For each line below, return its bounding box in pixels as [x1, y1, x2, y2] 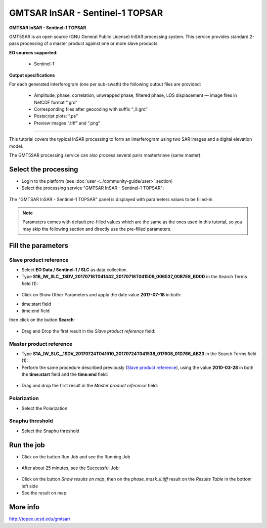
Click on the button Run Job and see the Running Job [21, 453, 131, 459]
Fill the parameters [9, 241, 69, 249]
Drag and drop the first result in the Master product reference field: [21, 383, 158, 389]
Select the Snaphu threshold [21, 428, 80, 434]
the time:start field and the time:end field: [21, 371, 108, 377]
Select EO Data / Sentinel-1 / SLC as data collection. [21, 267, 128, 273]
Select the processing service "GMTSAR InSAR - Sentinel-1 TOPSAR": [21, 185, 164, 191]
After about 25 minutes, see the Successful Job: [21, 465, 120, 471]
